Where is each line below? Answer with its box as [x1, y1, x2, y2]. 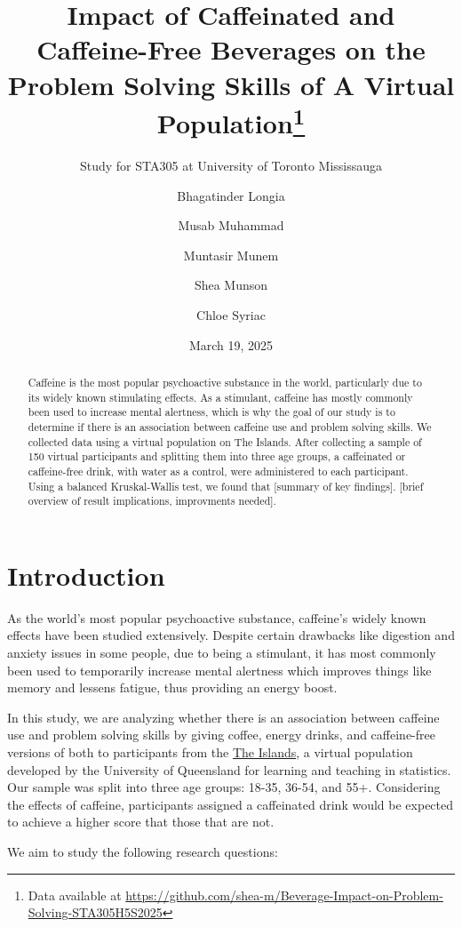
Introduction [7, 556, 165, 593]
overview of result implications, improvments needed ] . [28, 493, 276, 508]
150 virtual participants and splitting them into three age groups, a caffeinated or [28, 449, 406, 464]
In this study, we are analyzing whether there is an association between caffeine [7, 707, 440, 726]
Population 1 [156, 100, 306, 141]
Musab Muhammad [178, 216, 284, 235]
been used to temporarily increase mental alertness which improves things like [7, 660, 432, 679]
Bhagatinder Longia [177, 186, 285, 204]
